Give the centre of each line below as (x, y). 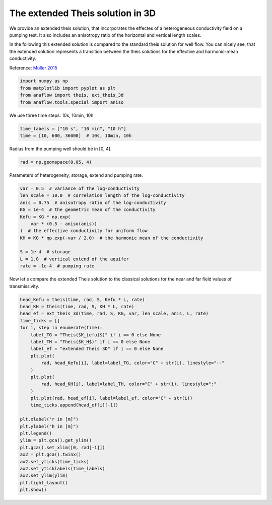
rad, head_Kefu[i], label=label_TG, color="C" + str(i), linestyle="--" (133, 363)
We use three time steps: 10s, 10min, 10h (51, 115)
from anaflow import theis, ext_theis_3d (72, 95)
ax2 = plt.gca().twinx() (51, 455)
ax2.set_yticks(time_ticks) (54, 461)
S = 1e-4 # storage (45, 252)
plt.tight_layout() (44, 483)
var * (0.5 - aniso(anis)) (64, 224)
